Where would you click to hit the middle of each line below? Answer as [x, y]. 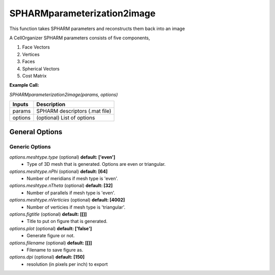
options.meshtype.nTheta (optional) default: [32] [61, 186]
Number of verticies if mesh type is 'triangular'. [76, 207]
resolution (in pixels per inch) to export [67, 264]
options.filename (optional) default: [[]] [51, 243]
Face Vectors [36, 47]
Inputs [20, 105]
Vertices [31, 54]
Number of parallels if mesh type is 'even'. [71, 193]
